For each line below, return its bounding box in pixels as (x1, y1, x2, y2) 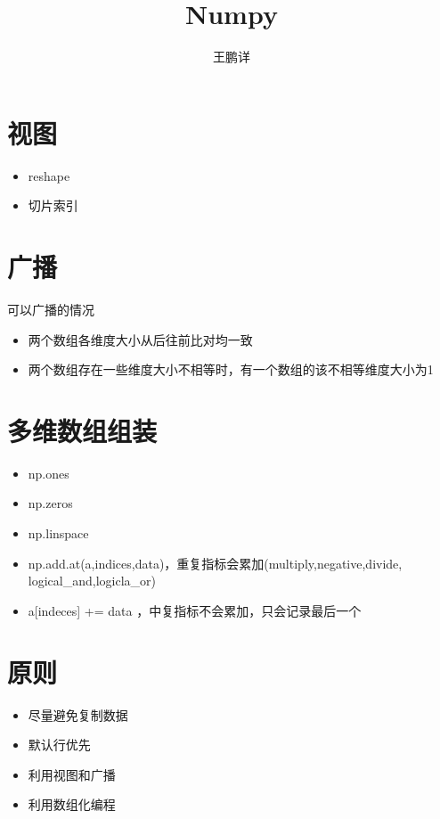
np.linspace (28, 524, 89, 543)
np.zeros (28, 494, 73, 512)
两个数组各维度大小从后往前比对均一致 (28, 330, 253, 348)
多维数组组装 (7, 412, 158, 448)
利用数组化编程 (28, 795, 116, 814)
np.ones (28, 463, 69, 482)
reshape (28, 166, 70, 184)
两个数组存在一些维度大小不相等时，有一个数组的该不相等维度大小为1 (28, 360, 434, 379)
